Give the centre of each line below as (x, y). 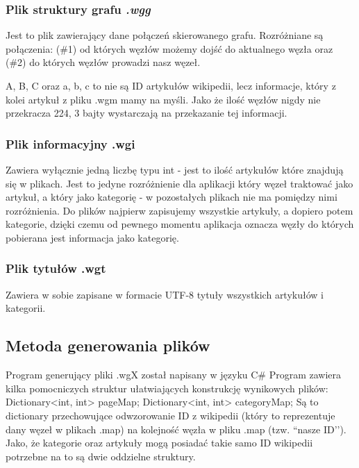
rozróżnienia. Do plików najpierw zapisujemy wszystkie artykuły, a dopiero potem (179, 210)
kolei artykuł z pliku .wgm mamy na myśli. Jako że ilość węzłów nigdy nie (163, 99)
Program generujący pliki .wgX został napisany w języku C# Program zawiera (174, 375)
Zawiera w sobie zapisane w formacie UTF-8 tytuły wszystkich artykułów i (165, 294)
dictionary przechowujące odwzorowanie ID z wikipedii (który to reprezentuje (170, 415)
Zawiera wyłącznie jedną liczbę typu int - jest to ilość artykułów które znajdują (175, 169)
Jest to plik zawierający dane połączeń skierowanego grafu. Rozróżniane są (165, 35)
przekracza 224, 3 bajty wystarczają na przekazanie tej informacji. (147, 113)
